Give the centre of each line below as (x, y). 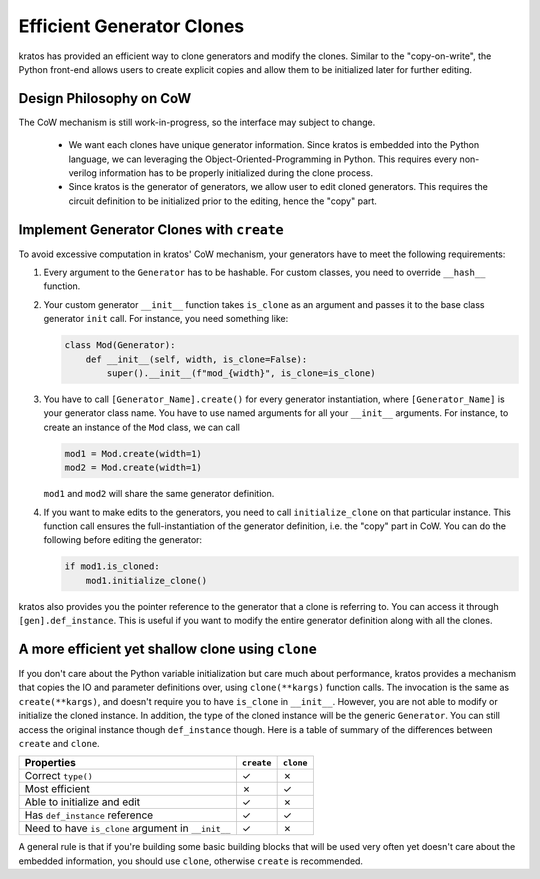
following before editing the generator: (123, 540)
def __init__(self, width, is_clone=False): (196, 359)
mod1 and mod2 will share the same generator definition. (159, 494)
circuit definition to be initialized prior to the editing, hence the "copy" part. (222, 201)
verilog (82, 173)
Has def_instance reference (89, 815)
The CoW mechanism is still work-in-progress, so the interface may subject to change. (197, 122)
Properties (50, 763)
